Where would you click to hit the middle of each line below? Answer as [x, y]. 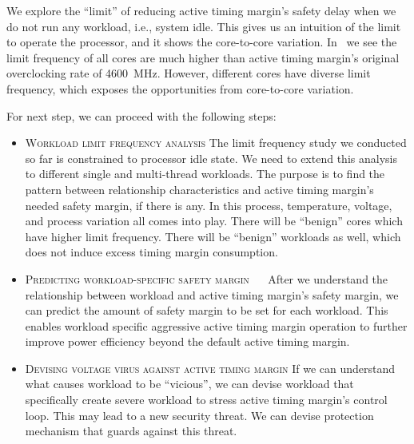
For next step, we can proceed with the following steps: [141, 115]
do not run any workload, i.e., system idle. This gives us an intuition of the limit [204, 26]
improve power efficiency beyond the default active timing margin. [187, 341]
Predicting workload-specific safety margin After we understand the [207, 278]
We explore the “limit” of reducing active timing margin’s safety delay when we [201, 10]
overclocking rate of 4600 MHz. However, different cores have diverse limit [189, 73]
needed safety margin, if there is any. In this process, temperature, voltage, [209, 205]
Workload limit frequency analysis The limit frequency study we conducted [216, 143]
